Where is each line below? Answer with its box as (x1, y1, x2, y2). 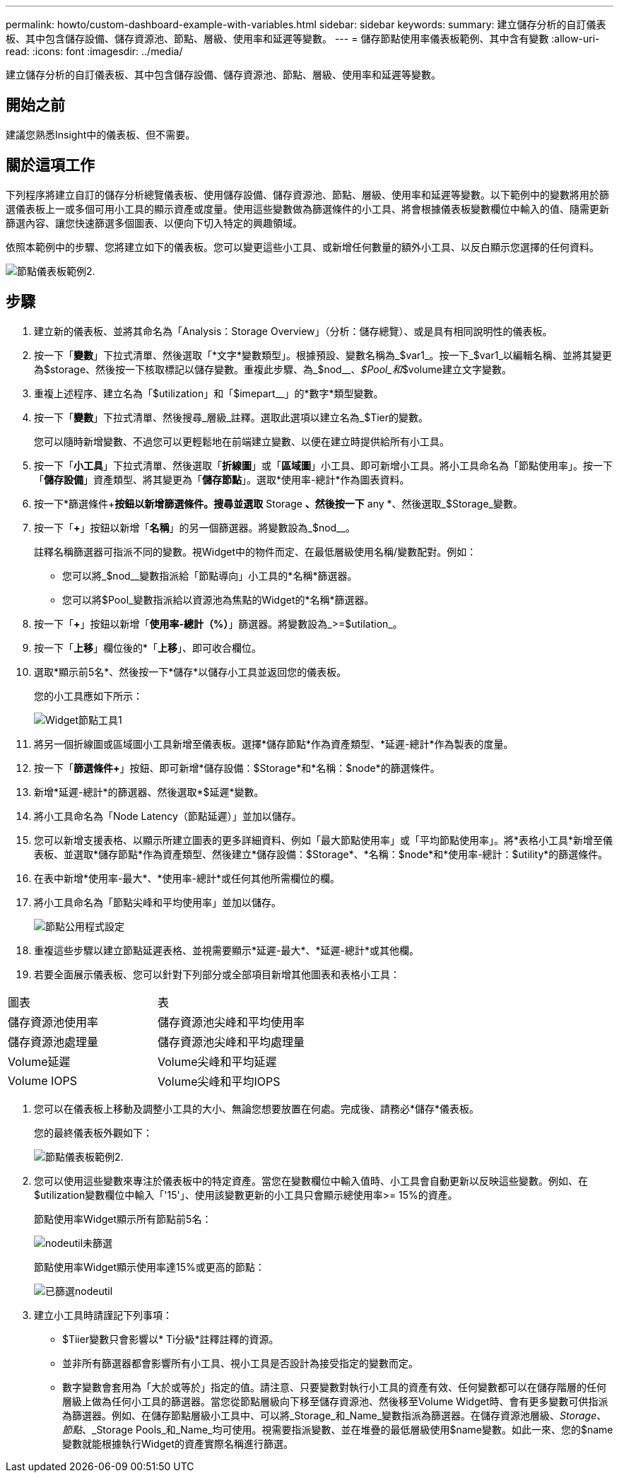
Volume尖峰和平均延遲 (158, 1054, 277, 1069)
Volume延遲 (8, 1054, 71, 1069)
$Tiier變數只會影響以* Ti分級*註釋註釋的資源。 (62, 1332, 279, 1345)
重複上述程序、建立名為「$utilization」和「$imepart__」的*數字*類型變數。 (34, 387, 384, 399)
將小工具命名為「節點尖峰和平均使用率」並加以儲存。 (34, 896, 281, 908)
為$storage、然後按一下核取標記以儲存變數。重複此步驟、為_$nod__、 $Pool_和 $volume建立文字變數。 (34, 363, 512, 375)
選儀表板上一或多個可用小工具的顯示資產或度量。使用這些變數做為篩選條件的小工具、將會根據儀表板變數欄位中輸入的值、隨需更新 (6, 202, 609, 215)
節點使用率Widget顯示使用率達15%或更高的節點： (34, 1260, 265, 1273)
